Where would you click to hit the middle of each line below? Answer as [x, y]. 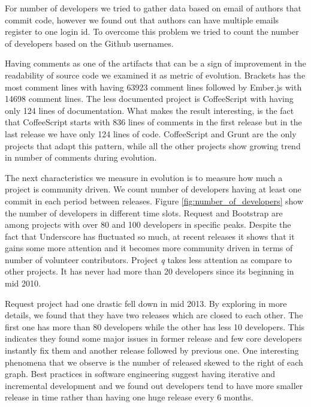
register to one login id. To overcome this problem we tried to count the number [152, 31]
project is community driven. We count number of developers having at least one [153, 189]
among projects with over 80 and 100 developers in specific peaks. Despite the [148, 224]
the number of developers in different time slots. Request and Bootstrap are [144, 212]
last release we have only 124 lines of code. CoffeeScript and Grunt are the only [151, 133]
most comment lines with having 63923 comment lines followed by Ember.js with [153, 87]
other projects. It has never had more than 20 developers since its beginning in [150, 271]
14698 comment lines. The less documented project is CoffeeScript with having [149, 99]
